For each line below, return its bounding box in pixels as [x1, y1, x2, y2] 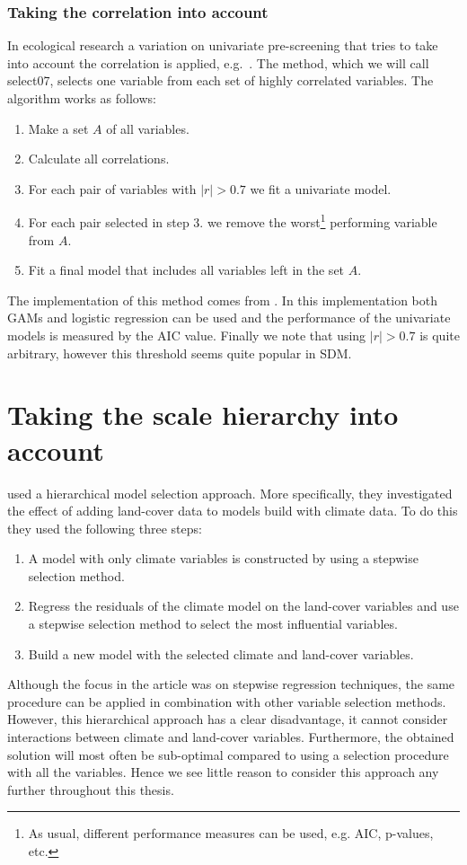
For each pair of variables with [28, 179, 197, 198]
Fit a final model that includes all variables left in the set [28, 260, 345, 279]
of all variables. [106, 119, 189, 137]
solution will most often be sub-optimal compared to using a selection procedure [7, 745, 449, 763]
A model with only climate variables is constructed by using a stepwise [28, 549, 419, 568]
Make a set [28, 119, 89, 137]
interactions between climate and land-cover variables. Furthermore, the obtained [7, 728, 454, 746]
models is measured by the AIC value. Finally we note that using [7, 326, 366, 344]
